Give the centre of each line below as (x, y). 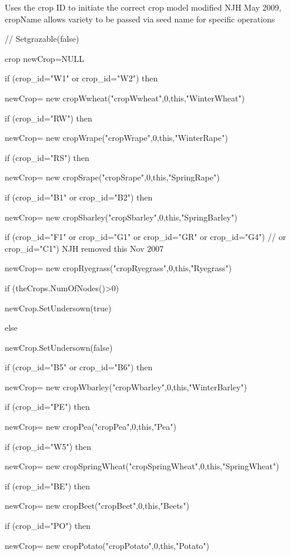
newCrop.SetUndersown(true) (58, 307)
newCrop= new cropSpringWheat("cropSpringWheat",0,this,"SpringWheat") (142, 466)
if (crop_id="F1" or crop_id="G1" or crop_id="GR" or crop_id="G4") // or (145, 237)
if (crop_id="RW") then (48, 118)
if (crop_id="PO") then (48, 526)
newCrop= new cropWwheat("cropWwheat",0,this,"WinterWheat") (125, 98)
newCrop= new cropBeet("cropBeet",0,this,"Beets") (97, 506)
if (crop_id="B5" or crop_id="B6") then (79, 367)
